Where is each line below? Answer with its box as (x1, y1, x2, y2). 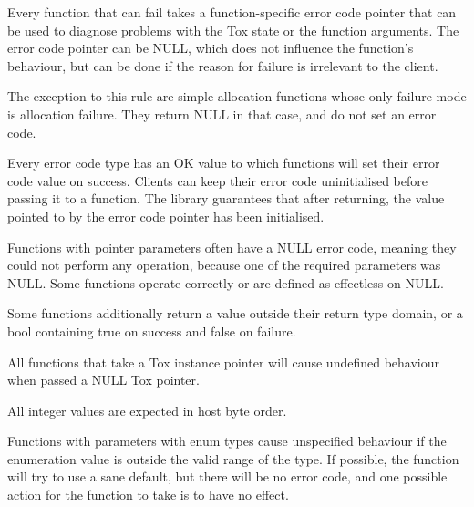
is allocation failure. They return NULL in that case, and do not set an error (7, 104, 437, 123)
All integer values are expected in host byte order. (7, 400, 287, 419)
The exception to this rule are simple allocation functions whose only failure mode (7, 87, 467, 106)
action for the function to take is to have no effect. (7, 485, 289, 504)
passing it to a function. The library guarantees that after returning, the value (7, 189, 445, 208)
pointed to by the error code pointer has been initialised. (7, 206, 325, 225)
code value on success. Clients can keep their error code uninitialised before (7, 171, 428, 190)
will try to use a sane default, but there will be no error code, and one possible (7, 467, 448, 486)
